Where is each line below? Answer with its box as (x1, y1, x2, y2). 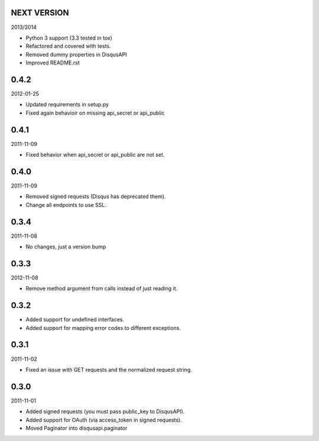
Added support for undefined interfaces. (25, 316, 125, 323)
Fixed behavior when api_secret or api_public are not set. (25, 151, 165, 158)
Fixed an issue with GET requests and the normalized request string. (25, 366, 192, 373)
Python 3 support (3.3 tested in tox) (25, 34, 112, 41)
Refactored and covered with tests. (25, 43, 112, 50)
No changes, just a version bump (25, 243, 106, 251)
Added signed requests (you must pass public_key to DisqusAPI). (25, 408, 185, 415)
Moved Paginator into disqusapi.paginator (25, 424, 128, 432)
